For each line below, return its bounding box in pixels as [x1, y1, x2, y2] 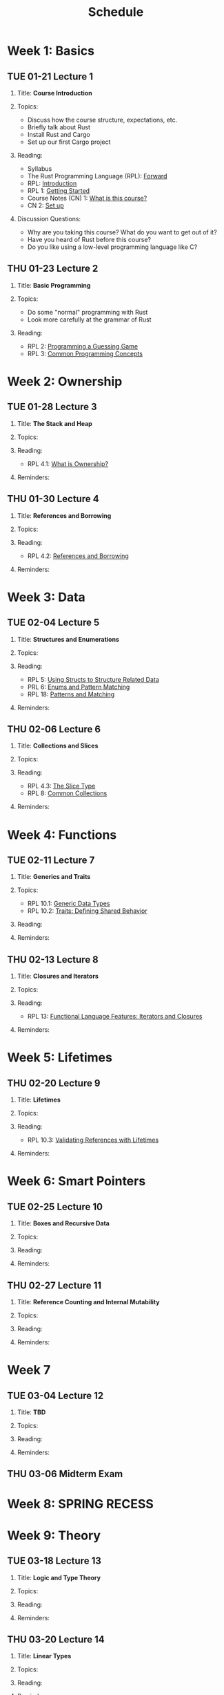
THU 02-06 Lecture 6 [7, 723, 101, 735]
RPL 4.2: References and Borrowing [27, 551, 129, 560]
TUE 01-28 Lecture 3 [7, 401, 98, 413]
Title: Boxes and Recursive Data [17, 1219, 110, 1228]
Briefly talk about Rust [27, 123, 91, 131]
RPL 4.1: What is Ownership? [27, 459, 109, 467]
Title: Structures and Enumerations [17, 635, 119, 643]
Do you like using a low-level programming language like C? [27, 243, 198, 251]
